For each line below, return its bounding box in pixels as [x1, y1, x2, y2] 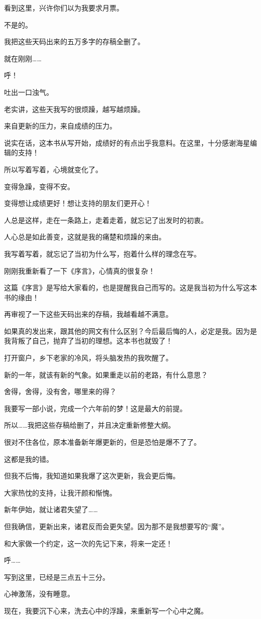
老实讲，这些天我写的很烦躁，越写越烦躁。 [4, 103, 145, 114]
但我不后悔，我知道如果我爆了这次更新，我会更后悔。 [4, 470, 180, 481]
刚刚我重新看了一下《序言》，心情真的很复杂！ [4, 265, 155, 276]
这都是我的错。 [4, 453, 53, 464]
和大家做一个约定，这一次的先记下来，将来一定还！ [4, 538, 173, 548]
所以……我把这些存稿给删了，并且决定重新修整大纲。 [4, 420, 175, 430]
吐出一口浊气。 [4, 86, 53, 97]
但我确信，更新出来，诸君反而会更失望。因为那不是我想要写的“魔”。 [4, 521, 229, 531]
